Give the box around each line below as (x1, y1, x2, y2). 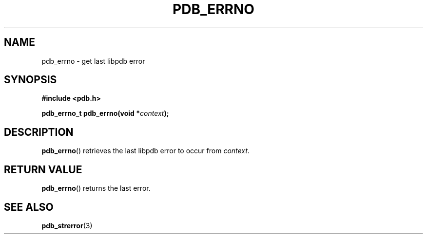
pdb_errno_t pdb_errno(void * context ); (41, 109, 169, 118)
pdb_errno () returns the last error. (41, 184, 151, 193)
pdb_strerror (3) (41, 221, 93, 230)
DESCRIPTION (4, 126, 74, 138)
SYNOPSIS (4, 73, 57, 86)
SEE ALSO (4, 201, 54, 213)
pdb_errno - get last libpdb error (41, 56, 145, 65)
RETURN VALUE (4, 163, 82, 176)
